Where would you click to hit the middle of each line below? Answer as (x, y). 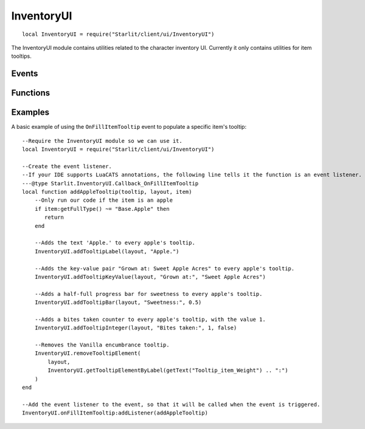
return (54, 218)
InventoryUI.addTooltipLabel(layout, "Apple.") (107, 251)
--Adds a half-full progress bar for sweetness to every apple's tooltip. (148, 294)
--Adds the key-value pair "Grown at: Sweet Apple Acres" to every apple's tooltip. (165, 268)
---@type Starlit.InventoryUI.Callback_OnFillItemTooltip (110, 183)
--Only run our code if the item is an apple (104, 200)
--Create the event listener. (67, 166)
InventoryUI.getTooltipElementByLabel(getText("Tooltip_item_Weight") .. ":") (168, 370)
